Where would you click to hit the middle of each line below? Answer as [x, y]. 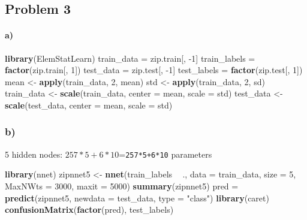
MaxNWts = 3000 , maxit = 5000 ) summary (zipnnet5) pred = [122, 186]
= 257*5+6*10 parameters [165, 154]
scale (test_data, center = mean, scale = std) [89, 105]
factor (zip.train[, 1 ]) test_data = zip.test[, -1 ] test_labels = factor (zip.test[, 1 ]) [154, 70]
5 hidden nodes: [34, 154]
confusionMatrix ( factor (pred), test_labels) [89, 210]
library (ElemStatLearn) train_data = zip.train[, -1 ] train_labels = [130, 58]
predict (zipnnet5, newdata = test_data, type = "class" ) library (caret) [137, 198]
